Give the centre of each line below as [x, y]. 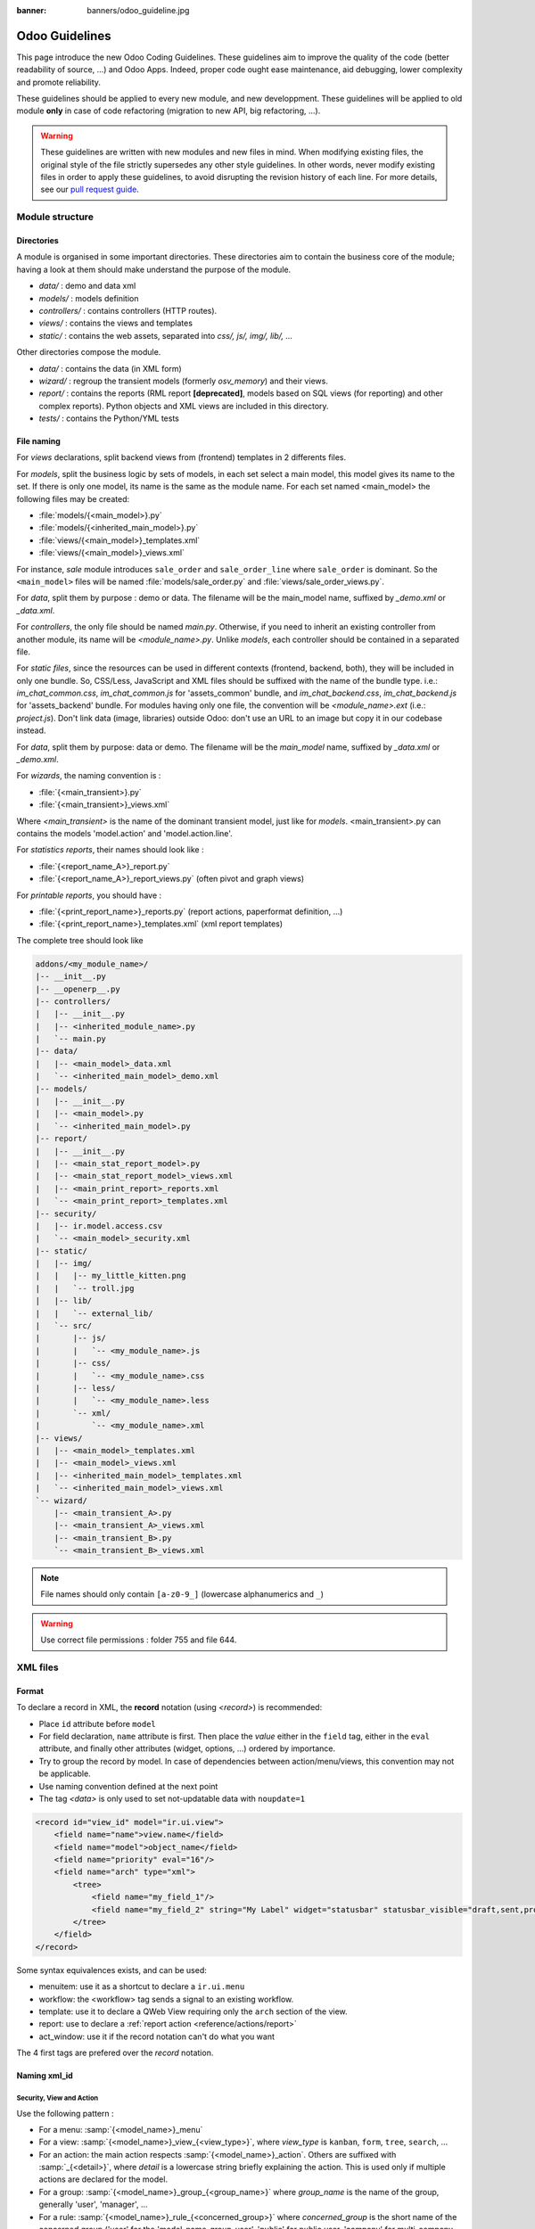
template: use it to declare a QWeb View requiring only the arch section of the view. [193, 2011]
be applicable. [65, 1773]
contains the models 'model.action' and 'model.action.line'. [125, 833]
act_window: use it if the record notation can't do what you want [157, 2036]
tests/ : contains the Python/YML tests [109, 418]
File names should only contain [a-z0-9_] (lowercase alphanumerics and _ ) [182, 1594]
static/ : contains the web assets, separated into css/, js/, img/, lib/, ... [166, 335]
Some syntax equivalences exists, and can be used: [111, 1970]
